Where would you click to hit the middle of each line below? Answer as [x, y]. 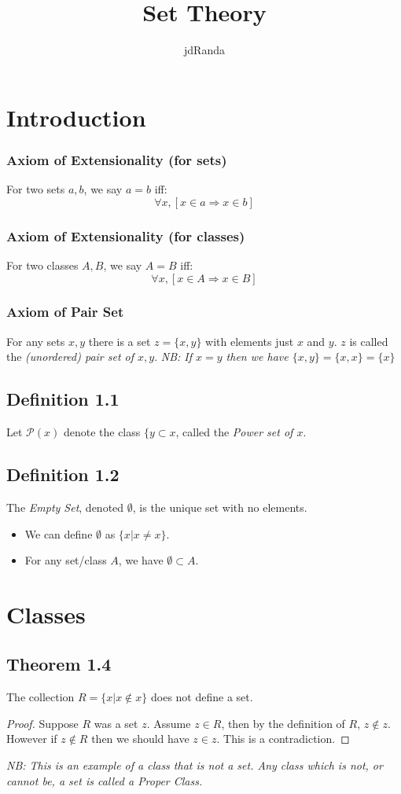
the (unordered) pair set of [70, 357]
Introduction [76, 117]
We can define [59, 533]
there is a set [120, 341]
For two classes [42, 265]
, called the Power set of [234, 432]
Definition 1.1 [63, 399]
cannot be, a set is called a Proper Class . [105, 780]
